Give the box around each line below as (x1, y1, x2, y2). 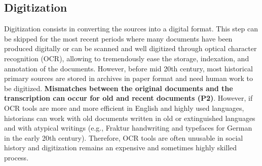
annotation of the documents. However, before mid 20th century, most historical (4, 63, 253, 73)
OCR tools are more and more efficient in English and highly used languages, (4, 102, 244, 113)
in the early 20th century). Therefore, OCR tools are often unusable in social (4, 132, 243, 143)
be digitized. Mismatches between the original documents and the (4, 82, 233, 93)
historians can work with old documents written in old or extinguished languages (4, 112, 255, 123)
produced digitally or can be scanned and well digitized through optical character (4, 43, 257, 54)
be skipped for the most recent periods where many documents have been (4, 33, 233, 44)
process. (4, 152, 29, 162)
